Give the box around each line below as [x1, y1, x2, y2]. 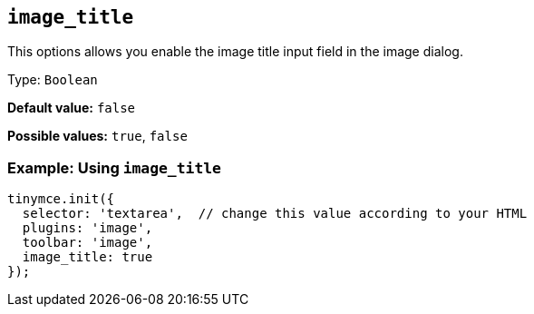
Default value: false [7, 100, 136, 116]
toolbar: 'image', [22, 235, 153, 250]
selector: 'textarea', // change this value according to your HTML [22, 206, 528, 221]
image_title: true [22, 250, 153, 265]
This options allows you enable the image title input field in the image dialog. [7, 44, 463, 60]
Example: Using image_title [7, 158, 221, 177]
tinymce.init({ [7, 191, 115, 207]
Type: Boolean [7, 72, 98, 88]
